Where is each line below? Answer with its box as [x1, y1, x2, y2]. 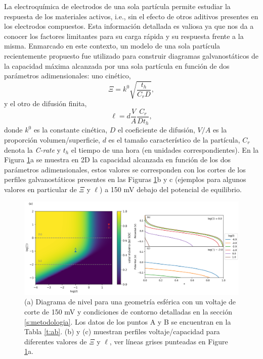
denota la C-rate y [4, 144, 61, 155]
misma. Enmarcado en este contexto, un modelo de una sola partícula [4, 40, 221, 51]
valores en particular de [4, 184, 77, 194]
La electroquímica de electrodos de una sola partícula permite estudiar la [4, 1, 231, 11]
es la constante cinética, [33, 124, 108, 135]
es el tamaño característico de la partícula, [108, 134, 240, 145]
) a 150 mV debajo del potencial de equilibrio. [100, 184, 242, 194]
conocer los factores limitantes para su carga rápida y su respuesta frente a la [4, 30, 244, 41]
